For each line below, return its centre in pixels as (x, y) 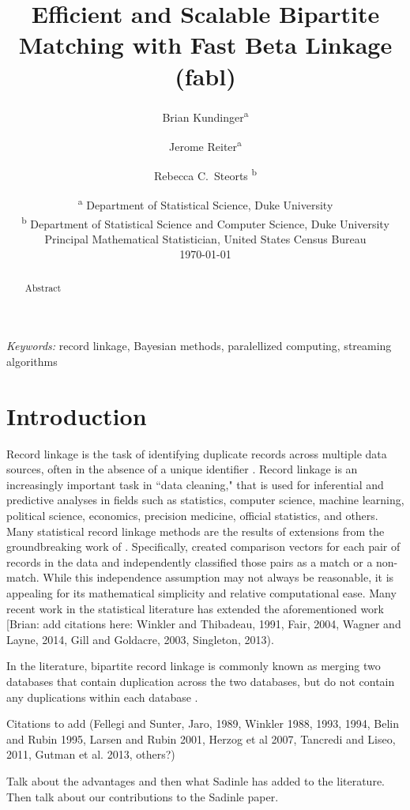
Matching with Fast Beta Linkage (205, 45)
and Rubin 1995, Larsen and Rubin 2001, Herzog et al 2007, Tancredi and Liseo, (201, 738)
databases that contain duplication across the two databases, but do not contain (201, 682)
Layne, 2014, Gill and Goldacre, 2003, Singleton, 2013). (140, 639)
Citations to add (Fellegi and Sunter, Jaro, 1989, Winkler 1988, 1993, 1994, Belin (203, 723)
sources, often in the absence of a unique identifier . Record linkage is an (182, 469)
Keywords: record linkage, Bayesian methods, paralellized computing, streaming (199, 346)
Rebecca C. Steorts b (205, 174)
